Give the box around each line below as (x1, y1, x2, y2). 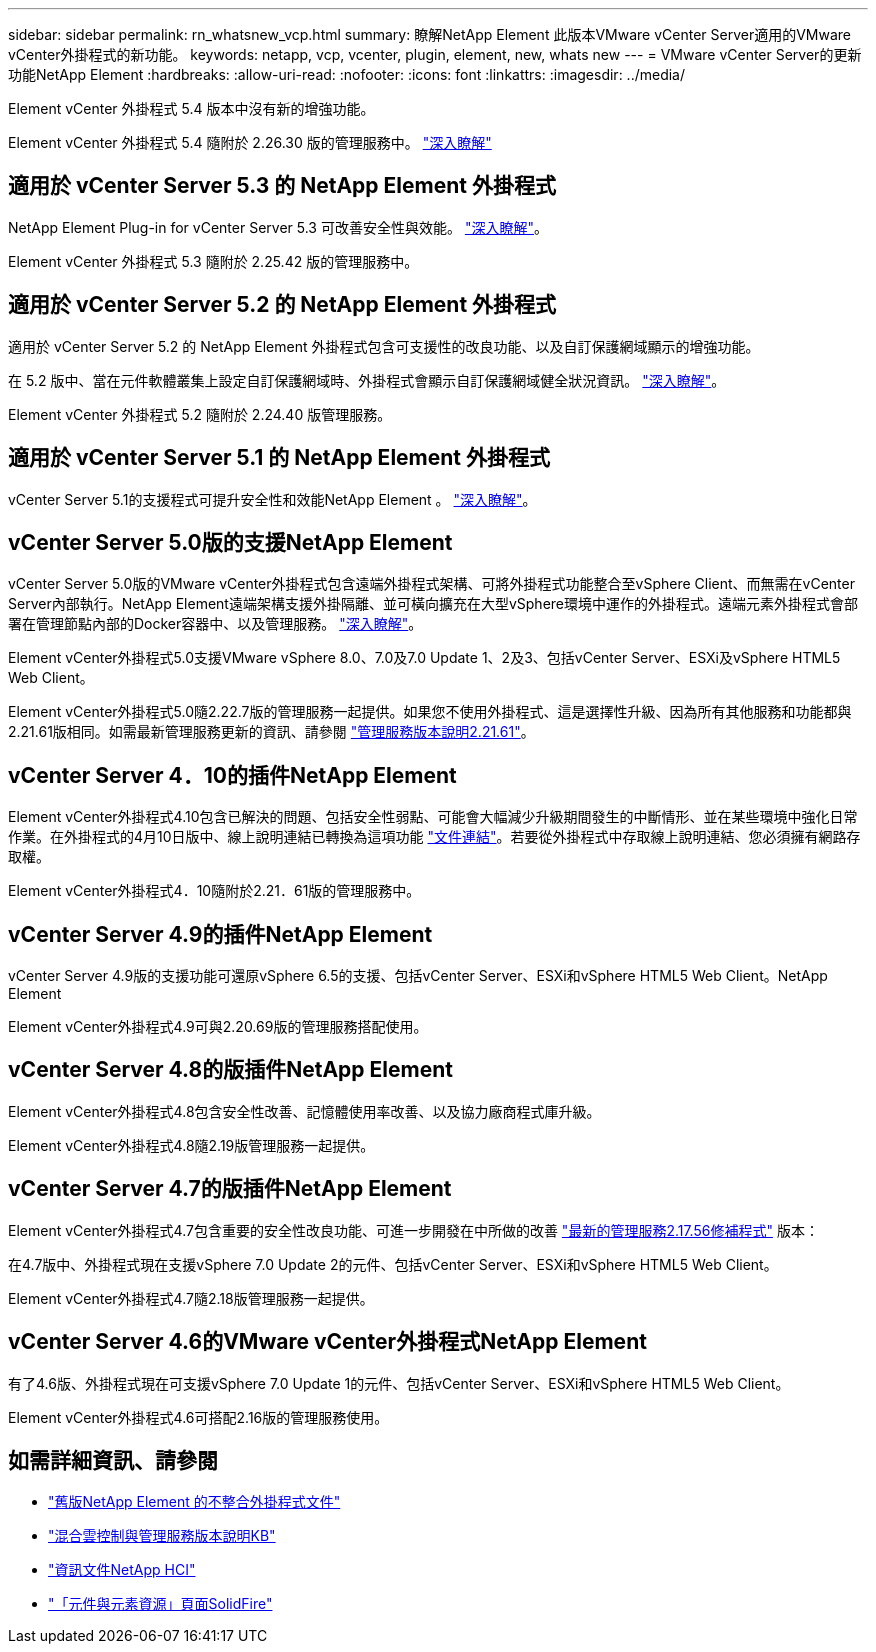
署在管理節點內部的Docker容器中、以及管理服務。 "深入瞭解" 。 (8, 615, 423, 633)
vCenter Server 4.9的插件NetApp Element (8, 921, 433, 947)
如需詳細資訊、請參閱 (8, 1448, 218, 1474)
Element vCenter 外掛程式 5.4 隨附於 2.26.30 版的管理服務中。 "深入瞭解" (8, 134, 492, 151)
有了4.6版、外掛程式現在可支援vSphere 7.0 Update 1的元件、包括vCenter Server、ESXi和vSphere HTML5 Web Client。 (8, 1374, 790, 1392)
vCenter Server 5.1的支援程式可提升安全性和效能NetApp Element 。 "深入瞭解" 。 (8, 490, 537, 508)
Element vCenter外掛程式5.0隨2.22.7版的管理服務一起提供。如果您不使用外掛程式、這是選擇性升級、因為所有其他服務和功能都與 (8, 703, 852, 721)
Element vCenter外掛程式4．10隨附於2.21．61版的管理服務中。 (8, 882, 421, 900)
